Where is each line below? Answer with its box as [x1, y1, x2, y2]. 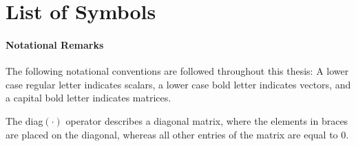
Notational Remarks [6, 37, 104, 51]
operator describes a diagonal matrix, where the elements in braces [65, 113, 348, 127]
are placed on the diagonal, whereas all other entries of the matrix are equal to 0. [6, 127, 349, 141]
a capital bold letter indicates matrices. [6, 90, 171, 105]
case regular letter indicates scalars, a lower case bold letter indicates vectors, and [6, 77, 351, 91]
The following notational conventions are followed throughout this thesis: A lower [6, 64, 349, 78]
